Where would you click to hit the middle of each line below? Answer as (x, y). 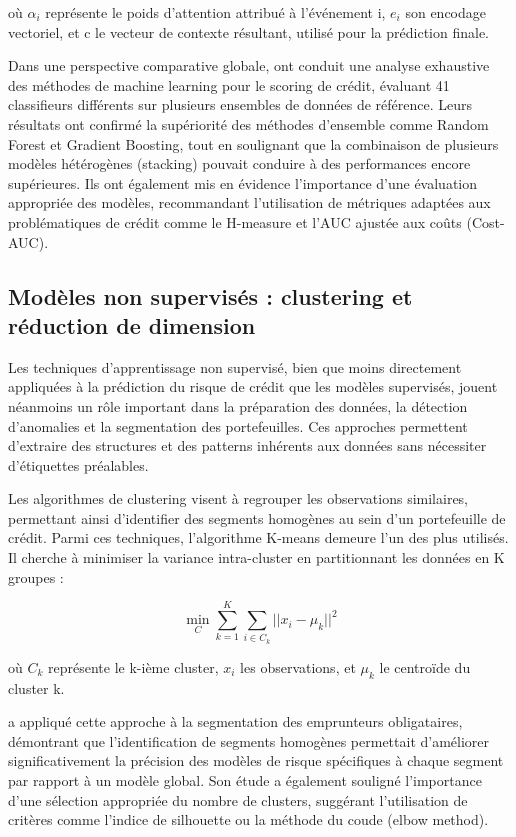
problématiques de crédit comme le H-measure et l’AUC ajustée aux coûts (235, 221)
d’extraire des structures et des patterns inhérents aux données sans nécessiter (247, 445)
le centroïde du (425, 666)
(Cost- (485, 221)
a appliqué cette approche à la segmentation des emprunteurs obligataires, (235, 721)
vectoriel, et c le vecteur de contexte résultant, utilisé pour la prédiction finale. (248, 31)
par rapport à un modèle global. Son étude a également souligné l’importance (245, 779)
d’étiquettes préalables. (78, 464)
